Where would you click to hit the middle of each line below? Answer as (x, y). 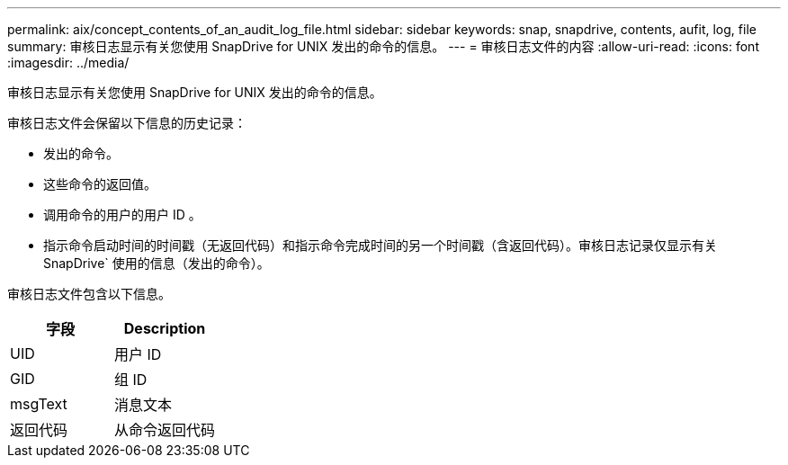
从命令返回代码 (165, 430)
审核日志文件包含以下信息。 (89, 294)
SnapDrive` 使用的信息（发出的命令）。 (157, 263)
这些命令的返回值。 (100, 184)
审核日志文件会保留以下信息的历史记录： (127, 123)
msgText (39, 404)
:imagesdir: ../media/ (68, 63)
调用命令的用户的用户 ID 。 (122, 215)
